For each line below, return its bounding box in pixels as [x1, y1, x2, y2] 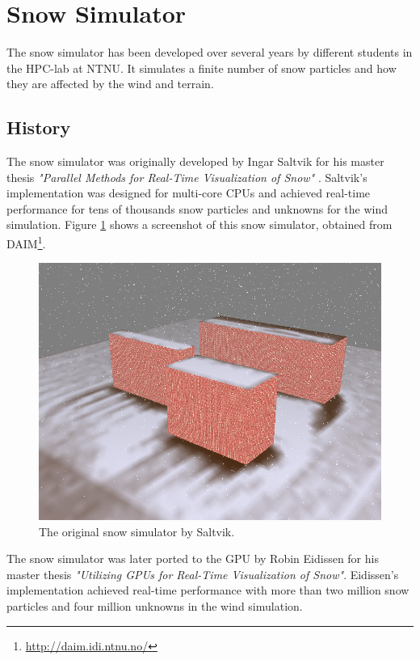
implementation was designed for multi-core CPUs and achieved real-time [6, 184, 371, 201]
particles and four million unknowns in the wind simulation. [6, 598, 303, 615]
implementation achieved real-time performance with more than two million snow [6, 582, 409, 599]
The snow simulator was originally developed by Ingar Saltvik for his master [6, 153, 384, 170]
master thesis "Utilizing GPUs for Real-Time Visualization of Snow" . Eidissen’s [6, 565, 399, 582]
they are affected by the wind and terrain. [6, 75, 214, 92]
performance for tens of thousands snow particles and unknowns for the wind [6, 200, 388, 217]
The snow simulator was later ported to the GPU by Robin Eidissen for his [6, 550, 379, 567]
